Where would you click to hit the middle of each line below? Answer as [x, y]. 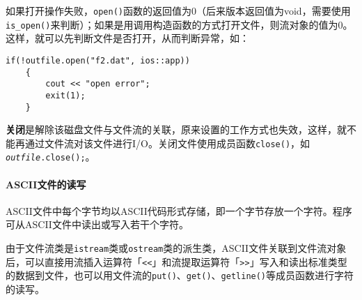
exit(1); [65, 95]
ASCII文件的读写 [46, 184]
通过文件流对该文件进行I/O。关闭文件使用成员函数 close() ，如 [167, 143]
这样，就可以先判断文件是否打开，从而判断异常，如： [127, 38]
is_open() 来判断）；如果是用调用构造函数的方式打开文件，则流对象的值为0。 [179, 24]
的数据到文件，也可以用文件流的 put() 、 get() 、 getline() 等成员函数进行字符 [180, 275]
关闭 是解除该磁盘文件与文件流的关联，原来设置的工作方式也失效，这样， [171, 129]
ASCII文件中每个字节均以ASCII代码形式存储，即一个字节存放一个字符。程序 [179, 210]
